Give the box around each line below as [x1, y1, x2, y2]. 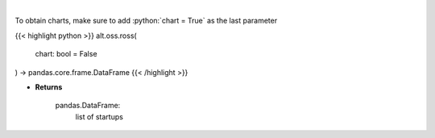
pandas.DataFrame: [55, 101, 121, 111]
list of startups [75, 111, 124, 121]
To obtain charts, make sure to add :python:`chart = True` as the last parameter [14, 16, 278, 26]
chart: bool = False [35, 49, 97, 59]
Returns [35, 82, 63, 92]
